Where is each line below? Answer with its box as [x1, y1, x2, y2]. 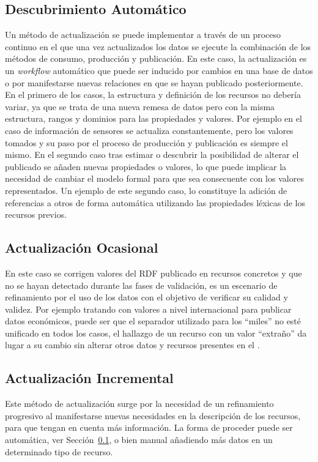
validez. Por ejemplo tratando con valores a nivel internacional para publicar [5, 302, 292, 315]
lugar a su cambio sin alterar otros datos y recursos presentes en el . [5, 338, 260, 351]
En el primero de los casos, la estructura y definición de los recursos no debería [5, 88, 301, 101]
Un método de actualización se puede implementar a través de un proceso [5, 28, 281, 41]
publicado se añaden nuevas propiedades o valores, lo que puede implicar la [5, 160, 287, 173]
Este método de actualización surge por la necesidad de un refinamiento [5, 397, 274, 410]
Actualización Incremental [5, 368, 174, 387]
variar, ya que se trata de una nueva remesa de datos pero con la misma [5, 100, 275, 113]
